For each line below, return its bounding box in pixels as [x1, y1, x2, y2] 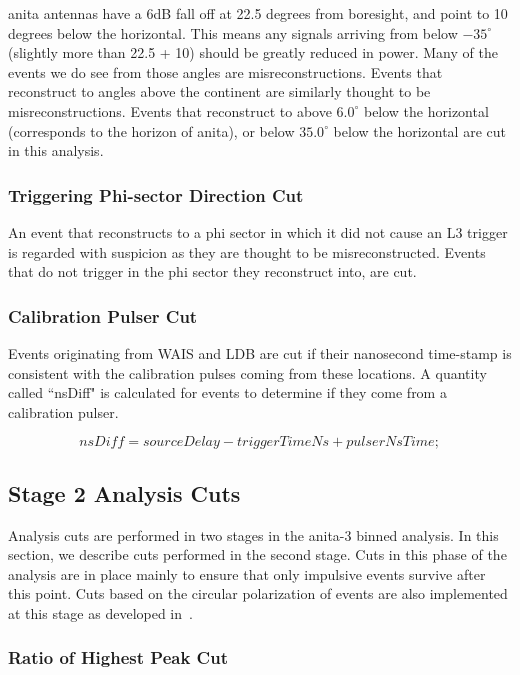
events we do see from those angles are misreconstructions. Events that [8, 61, 443, 82]
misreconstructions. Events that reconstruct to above [8, 100, 332, 121]
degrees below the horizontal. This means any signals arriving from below [8, 22, 458, 43]
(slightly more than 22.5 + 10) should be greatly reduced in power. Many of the [8, 42, 498, 63]
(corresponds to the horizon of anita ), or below [8, 120, 295, 141]
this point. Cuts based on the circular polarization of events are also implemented [8, 583, 508, 604]
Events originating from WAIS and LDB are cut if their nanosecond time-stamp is [8, 342, 512, 363]
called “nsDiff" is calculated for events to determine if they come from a [8, 382, 447, 403]
